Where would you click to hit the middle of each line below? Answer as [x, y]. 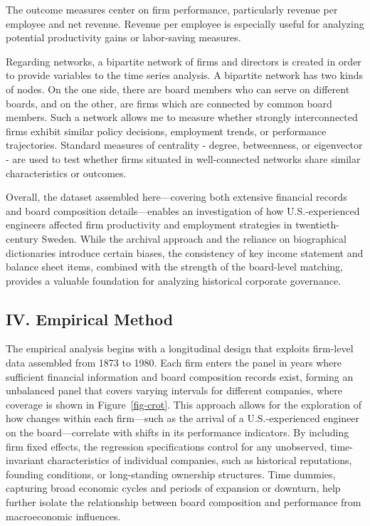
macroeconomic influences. [63, 516]
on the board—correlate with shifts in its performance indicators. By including [178, 432]
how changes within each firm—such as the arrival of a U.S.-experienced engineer [183, 418]
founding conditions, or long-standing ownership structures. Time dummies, [171, 474]
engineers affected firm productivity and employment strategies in [149, 225]
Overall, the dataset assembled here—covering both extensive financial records [176, 197]
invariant [25, 460]
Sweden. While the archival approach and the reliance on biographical [194, 238]
